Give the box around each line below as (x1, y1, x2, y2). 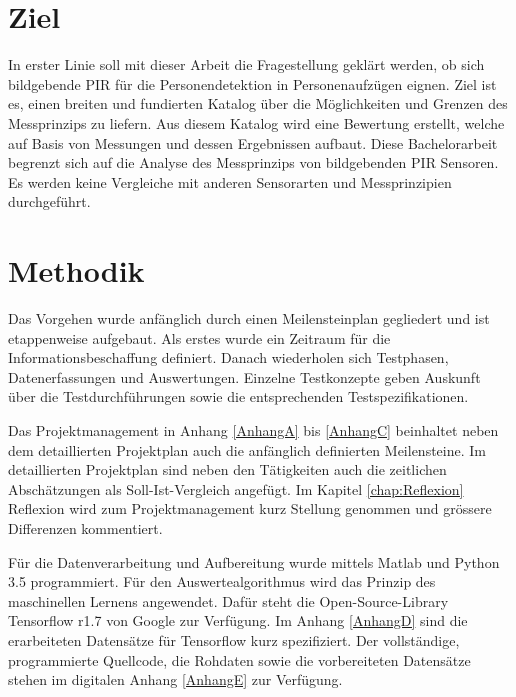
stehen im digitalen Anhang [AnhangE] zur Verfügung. (8, 669, 343, 690)
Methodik (8, 250, 145, 291)
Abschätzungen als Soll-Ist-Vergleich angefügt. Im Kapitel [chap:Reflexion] (8, 478, 464, 499)
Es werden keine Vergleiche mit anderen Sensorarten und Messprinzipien (8, 171, 452, 192)
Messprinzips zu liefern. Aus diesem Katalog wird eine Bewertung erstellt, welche (8, 112, 505, 133)
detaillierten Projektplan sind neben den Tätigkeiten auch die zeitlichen (8, 459, 447, 480)
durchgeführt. (8, 191, 91, 212)
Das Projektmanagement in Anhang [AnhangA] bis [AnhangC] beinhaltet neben (8, 419, 499, 440)
